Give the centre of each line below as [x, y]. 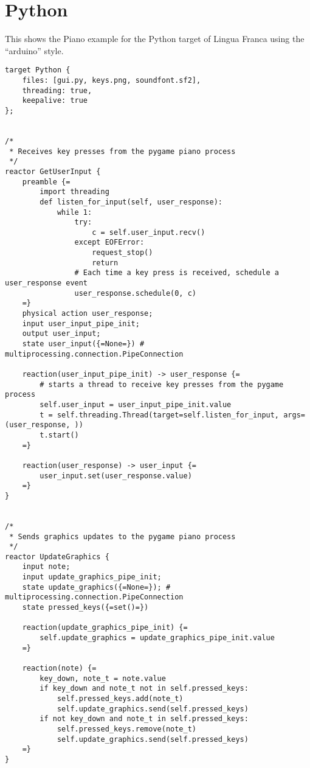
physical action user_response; [88, 314]
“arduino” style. [34, 50]
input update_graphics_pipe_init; [92, 577]
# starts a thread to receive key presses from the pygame [162, 384]
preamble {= [46, 182]
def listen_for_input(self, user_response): [131, 202]
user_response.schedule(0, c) [135, 293]
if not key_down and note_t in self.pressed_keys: [144, 719]
